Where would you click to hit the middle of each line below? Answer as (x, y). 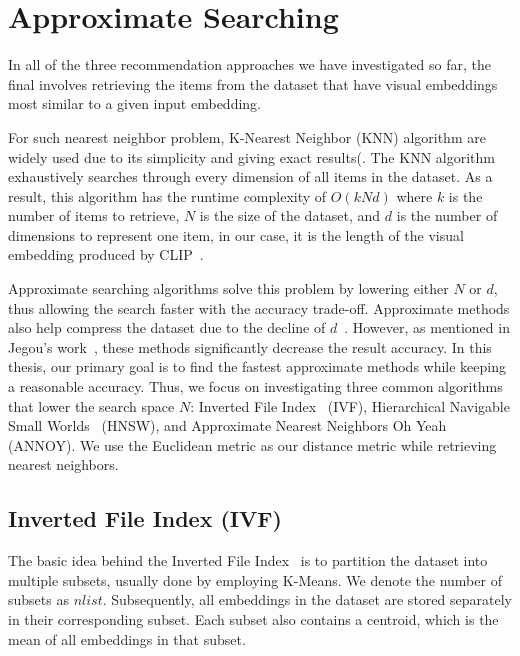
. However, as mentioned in (427, 327)
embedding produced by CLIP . (106, 254)
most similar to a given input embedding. (134, 103)
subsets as (38, 599)
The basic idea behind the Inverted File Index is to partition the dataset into (248, 560)
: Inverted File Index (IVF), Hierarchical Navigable (350, 405)
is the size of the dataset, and (290, 215)
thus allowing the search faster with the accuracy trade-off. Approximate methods (259, 307)
